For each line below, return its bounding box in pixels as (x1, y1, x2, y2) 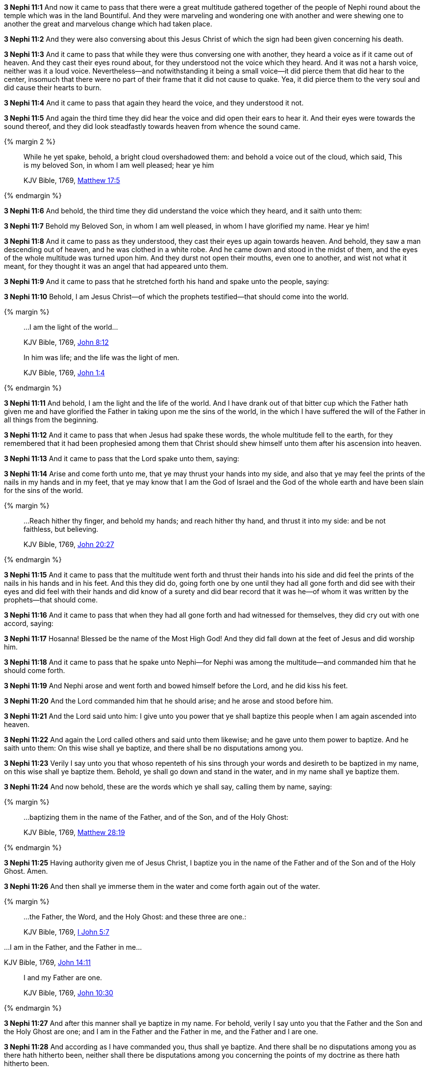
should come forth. (4, 666, 65, 675)
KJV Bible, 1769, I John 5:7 (24, 928, 109, 936)
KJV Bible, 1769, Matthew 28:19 (24, 828, 125, 836)
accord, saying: (4, 619, 54, 627)
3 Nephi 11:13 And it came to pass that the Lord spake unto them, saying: (4, 454, 239, 463)
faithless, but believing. (24, 525, 99, 533)
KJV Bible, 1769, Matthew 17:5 (24, 176, 120, 184)
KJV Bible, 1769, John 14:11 (4, 958, 91, 966)
